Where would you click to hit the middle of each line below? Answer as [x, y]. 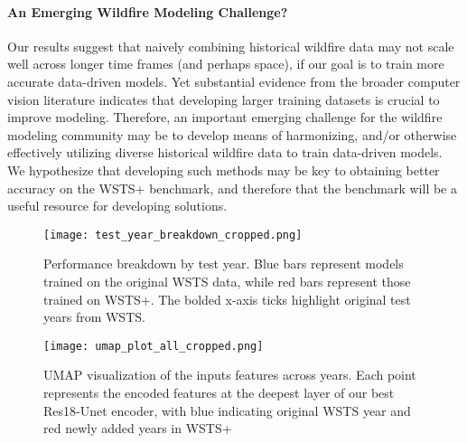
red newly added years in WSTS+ [138, 428]
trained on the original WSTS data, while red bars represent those [227, 281]
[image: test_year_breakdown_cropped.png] [173, 235]
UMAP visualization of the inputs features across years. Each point [230, 375]
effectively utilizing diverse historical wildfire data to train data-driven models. [225, 152]
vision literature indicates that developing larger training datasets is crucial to [224, 99]
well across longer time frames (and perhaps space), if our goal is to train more [226, 64]
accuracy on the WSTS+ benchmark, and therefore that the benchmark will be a [232, 188]
